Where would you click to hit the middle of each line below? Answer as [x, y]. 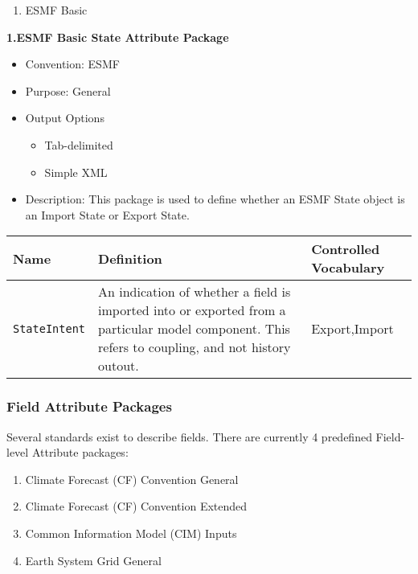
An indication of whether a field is [195, 292]
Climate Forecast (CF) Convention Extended [136, 506]
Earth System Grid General [93, 560]
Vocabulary [348, 268]
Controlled [346, 249]
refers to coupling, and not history [195, 347]
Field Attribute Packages [89, 406]
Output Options [65, 118]
